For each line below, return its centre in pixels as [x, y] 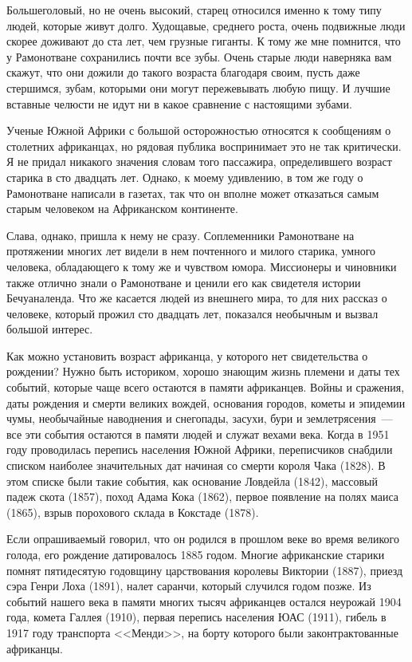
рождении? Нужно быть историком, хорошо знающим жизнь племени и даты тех [203, 371]
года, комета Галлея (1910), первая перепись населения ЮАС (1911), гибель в [196, 617]
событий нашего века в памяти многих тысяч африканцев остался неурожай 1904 [204, 601]
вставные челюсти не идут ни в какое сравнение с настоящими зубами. [179, 103]
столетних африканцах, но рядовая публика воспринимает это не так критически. [204, 146]
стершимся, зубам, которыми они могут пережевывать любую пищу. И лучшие [198, 87]
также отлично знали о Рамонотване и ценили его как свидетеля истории [184, 282]
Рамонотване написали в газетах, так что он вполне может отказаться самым [193, 193]
